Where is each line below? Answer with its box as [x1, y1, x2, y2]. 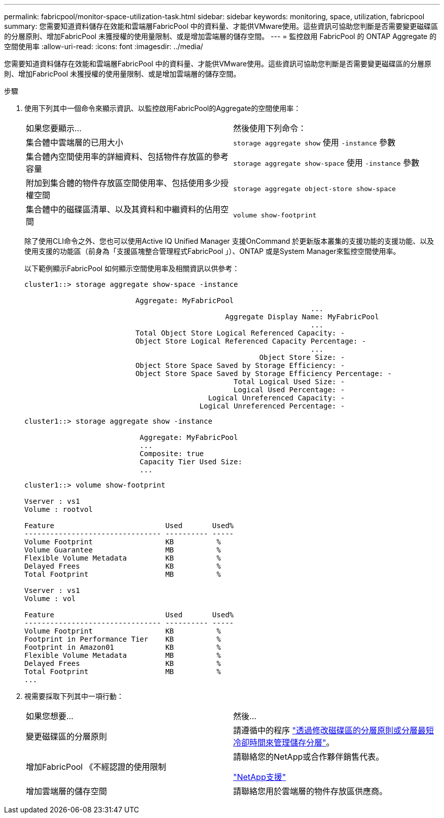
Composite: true [139, 450, 204, 458]
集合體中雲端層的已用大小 [26, 137, 124, 147]
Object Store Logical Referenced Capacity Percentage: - [135, 337, 366, 345]
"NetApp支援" [233, 772, 286, 782]
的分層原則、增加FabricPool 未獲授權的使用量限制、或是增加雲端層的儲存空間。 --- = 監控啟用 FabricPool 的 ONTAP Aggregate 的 [4, 32, 437, 41]
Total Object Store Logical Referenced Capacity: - [135, 329, 345, 337]
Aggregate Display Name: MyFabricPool [225, 313, 379, 321]
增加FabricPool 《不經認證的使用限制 [26, 762, 166, 772]
